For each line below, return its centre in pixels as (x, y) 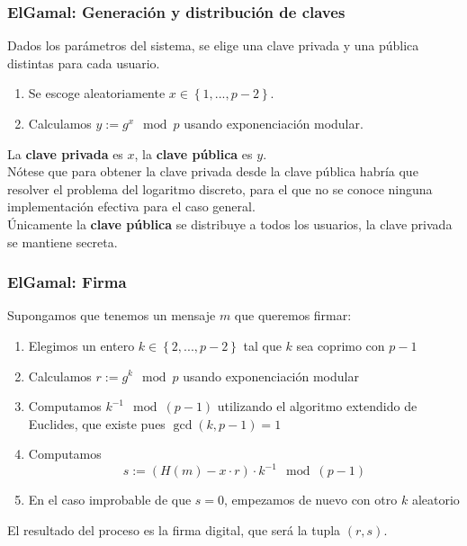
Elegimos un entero (81, 345)
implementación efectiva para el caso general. (131, 206)
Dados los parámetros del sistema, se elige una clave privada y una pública (213, 45)
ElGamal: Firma (67, 282)
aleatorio (436, 500)
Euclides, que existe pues (97, 423)
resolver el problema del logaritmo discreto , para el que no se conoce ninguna (220, 188)
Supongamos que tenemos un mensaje (112, 315)
